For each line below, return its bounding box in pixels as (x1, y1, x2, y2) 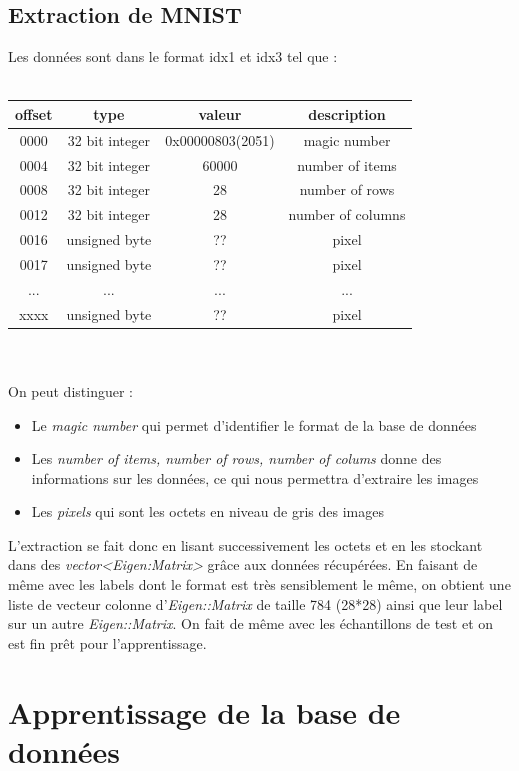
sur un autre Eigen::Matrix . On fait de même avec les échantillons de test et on (8, 613, 494, 634)
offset (15, 103, 53, 124)
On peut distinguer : (8, 380, 133, 401)
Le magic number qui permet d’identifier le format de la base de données (31, 414, 477, 435)
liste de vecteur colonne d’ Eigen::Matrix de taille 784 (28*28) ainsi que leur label (8, 593, 503, 614)
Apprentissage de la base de (8, 691, 401, 732)
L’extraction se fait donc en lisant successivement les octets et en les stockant (8, 534, 483, 555)
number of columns (288, 204, 406, 225)
